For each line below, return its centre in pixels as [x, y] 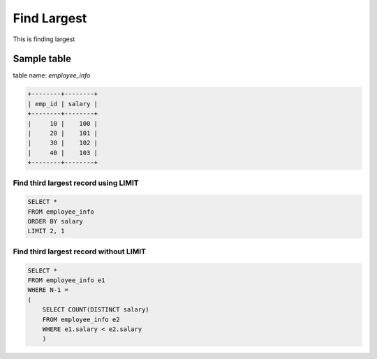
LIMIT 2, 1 [46, 231]
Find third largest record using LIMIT [76, 183]
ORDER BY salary [56, 221]
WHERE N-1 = [48, 290]
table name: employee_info [52, 75]
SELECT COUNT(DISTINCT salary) [96, 310]
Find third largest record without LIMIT [80, 251]
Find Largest [50, 18]
